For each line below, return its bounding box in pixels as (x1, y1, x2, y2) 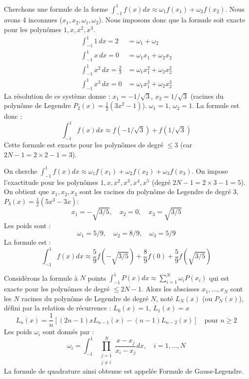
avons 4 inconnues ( (4, 15, 62, 25)
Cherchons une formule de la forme (4, 3, 108, 14)
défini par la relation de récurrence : (4, 303, 111, 313)
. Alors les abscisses (141, 284, 199, 294)
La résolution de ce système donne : (4, 90, 110, 101)
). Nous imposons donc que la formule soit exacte (98, 15, 246, 25)
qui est (209, 272, 230, 283)
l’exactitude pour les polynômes (4, 177, 98, 187)
